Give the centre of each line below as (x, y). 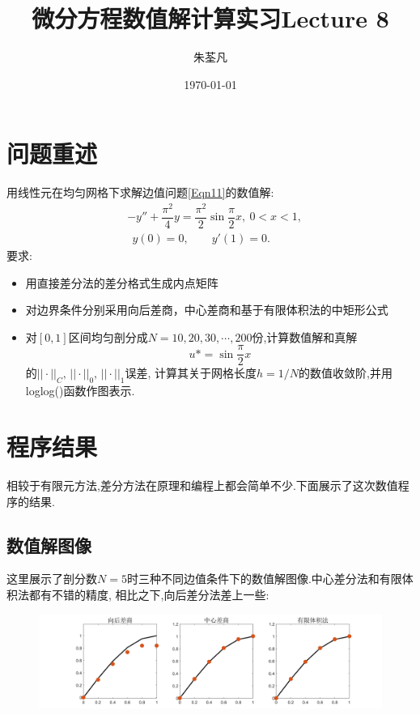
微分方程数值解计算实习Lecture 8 (210, 18)
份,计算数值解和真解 (305, 336)
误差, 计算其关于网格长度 (191, 373)
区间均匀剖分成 (108, 336)
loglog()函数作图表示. (80, 391)
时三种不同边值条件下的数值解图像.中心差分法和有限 (264, 579)
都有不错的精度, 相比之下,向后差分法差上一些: (149, 594)
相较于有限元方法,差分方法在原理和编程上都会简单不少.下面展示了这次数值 (202, 485)
